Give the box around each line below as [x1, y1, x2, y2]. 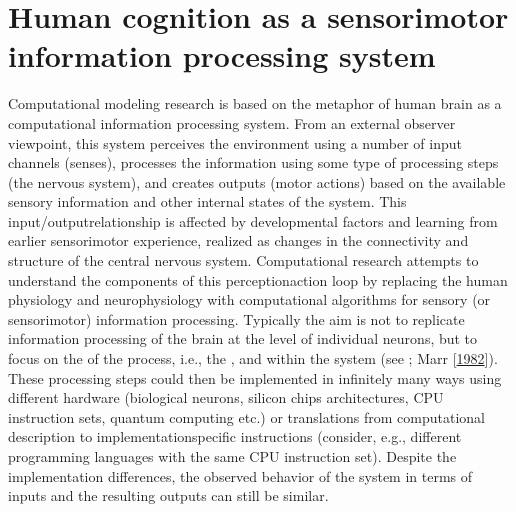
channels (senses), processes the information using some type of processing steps [8, 152, 499, 173]
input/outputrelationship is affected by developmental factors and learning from [8, 210, 498, 231]
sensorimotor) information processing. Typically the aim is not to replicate [8, 308, 465, 329]
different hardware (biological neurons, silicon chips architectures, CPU [8, 387, 444, 408]
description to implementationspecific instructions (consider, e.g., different [8, 426, 462, 447]
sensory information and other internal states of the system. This [8, 191, 407, 212]
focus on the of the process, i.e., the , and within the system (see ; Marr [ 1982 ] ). [8, 348, 498, 369]
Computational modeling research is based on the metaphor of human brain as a [8, 93, 502, 114]
